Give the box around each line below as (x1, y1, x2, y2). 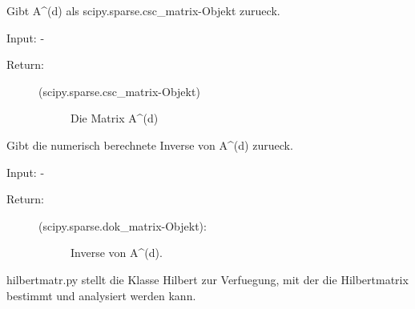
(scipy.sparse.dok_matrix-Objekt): (38, 217, 207, 234)
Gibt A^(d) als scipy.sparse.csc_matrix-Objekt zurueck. (6, 2, 280, 18)
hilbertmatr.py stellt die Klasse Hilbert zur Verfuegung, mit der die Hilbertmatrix (6, 271, 409, 287)
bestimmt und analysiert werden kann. (6, 287, 196, 303)
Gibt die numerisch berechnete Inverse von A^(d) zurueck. (6, 136, 293, 153)
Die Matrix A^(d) (71, 110, 159, 126)
